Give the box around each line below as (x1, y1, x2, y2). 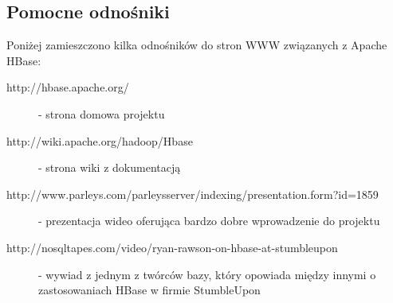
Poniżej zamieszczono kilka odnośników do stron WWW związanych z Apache (6, 37, 387, 53)
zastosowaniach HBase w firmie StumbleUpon (38, 282, 261, 298)
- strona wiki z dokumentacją (38, 159, 181, 176)
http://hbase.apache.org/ (6, 79, 129, 95)
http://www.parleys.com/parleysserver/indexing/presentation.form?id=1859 (6, 185, 379, 202)
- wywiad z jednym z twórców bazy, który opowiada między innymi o (38, 266, 376, 282)
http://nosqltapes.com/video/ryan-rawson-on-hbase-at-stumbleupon (6, 239, 338, 255)
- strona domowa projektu (38, 105, 165, 122)
